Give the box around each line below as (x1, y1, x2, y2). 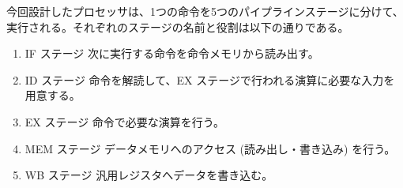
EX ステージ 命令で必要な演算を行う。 (24, 113, 225, 130)
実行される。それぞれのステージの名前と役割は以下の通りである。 (6, 18, 349, 35)
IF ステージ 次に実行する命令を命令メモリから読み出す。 (24, 45, 319, 62)
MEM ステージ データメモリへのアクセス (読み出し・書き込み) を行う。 (24, 140, 396, 156)
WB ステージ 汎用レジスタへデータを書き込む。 (24, 167, 273, 183)
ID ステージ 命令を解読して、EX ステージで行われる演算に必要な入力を (24, 71, 395, 88)
